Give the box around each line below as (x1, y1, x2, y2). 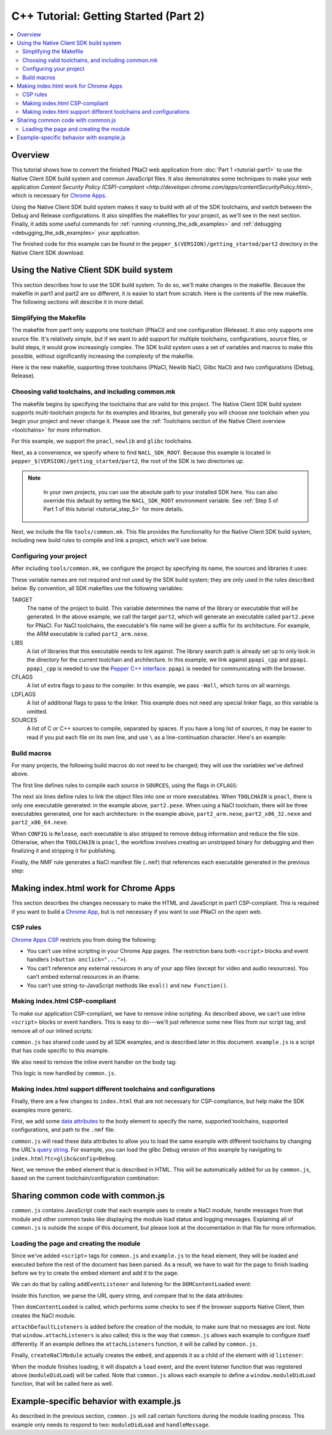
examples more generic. (11, 1106, 73, 1113)
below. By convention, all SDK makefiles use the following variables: (11, 585, 184, 592)
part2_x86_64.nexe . (11, 818, 69, 826)
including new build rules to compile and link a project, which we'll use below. (11, 537, 208, 544)
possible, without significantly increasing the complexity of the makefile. (11, 352, 195, 360)
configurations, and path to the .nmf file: (11, 1126, 115, 1134)
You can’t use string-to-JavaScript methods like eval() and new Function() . (26, 981, 229, 989)
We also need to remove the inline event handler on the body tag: (11, 1058, 177, 1065)
